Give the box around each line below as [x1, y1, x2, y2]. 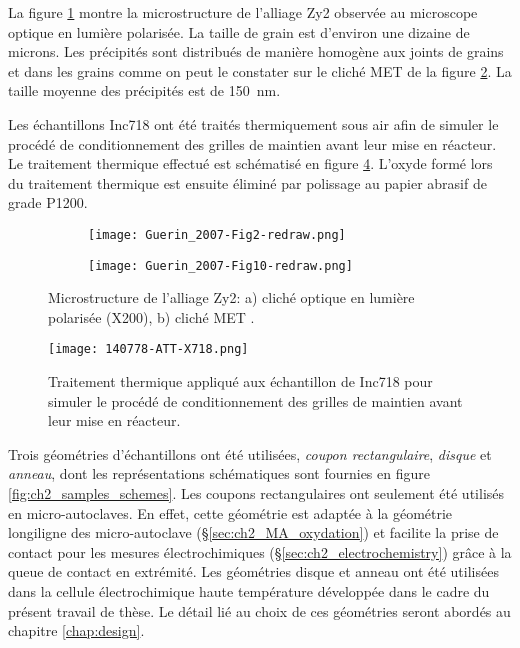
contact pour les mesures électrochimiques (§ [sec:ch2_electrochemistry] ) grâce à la [8, 541, 512, 562]
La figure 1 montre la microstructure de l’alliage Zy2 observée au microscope [8, 2, 478, 22]
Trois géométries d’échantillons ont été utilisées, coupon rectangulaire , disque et [8, 443, 492, 464]
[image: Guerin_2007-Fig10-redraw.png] [88, 258, 353, 273]
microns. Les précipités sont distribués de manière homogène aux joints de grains [8, 41, 504, 62]
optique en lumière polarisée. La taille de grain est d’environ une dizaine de [8, 21, 470, 42]
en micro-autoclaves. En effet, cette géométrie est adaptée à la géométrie [8, 502, 453, 523]
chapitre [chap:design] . [8, 620, 145, 641]
